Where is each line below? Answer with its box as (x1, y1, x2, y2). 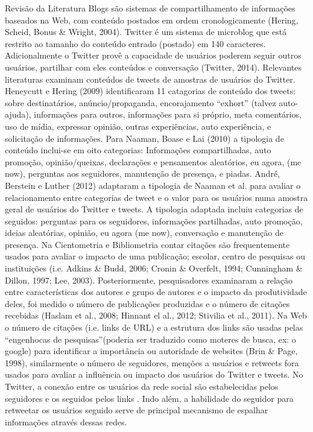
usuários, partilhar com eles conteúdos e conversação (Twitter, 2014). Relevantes (5, 60, 302, 73)
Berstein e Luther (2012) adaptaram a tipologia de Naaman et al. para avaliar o (5, 179, 301, 191)
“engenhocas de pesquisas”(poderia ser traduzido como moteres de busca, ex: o (5, 332, 296, 345)
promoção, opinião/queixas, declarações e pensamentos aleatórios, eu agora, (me (5, 155, 302, 168)
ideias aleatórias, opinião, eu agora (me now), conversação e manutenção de (5, 226, 283, 239)
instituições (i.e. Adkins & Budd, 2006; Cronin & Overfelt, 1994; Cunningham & (5, 262, 303, 275)
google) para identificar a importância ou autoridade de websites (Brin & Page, (5, 345, 298, 357)
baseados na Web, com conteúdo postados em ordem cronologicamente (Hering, (5, 13, 299, 26)
